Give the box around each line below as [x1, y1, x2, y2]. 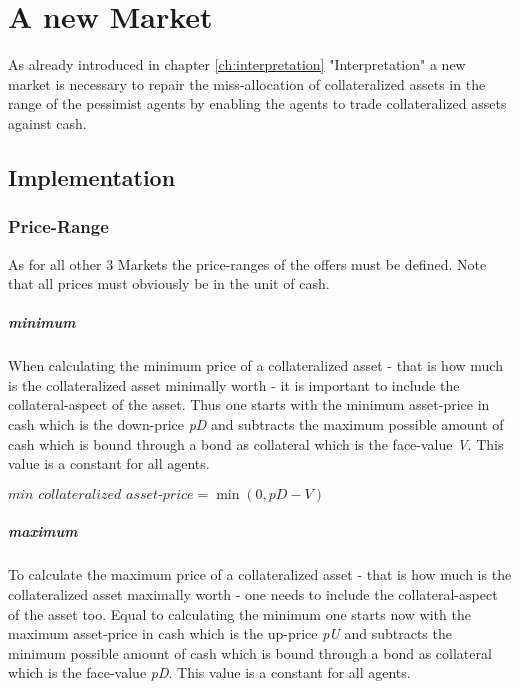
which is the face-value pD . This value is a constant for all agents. [8, 662, 411, 683]
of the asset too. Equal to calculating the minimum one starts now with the [8, 603, 471, 624]
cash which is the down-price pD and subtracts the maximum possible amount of [8, 414, 504, 435]
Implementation [8, 161, 176, 192]
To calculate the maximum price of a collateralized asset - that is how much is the [8, 564, 512, 585]
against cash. [8, 112, 87, 133]
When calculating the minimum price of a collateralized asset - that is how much [8, 355, 503, 376]
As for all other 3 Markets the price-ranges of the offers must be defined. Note [8, 253, 487, 274]
